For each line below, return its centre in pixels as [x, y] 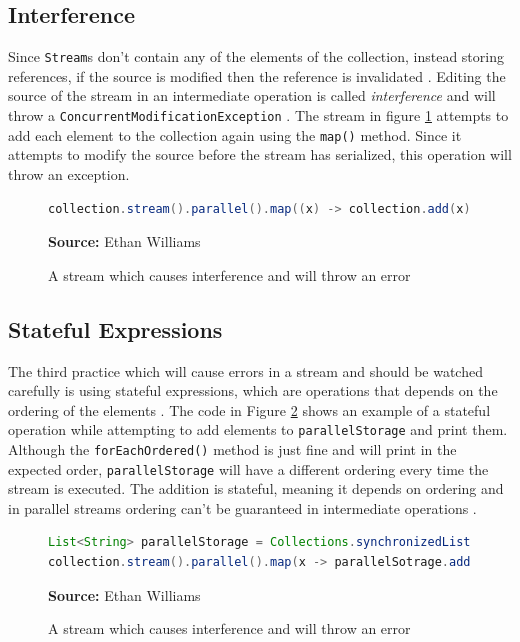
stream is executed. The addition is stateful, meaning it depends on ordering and [256, 488]
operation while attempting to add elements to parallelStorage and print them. [258, 429]
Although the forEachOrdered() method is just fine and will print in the [232, 448]
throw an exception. [69, 173]
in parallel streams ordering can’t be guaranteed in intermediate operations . [242, 507]
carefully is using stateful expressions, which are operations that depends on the [253, 390]
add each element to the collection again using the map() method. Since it [235, 134]
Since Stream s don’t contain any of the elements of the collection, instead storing [256, 56]
